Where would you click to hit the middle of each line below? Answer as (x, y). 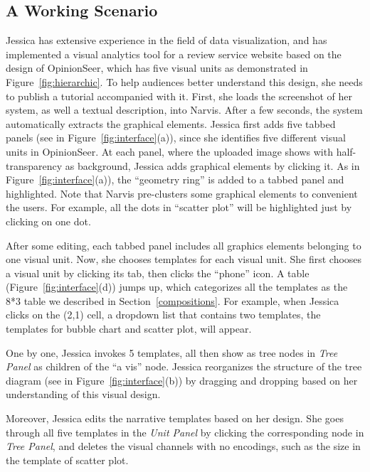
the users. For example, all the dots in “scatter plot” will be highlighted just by (179, 207)
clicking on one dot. (48, 221)
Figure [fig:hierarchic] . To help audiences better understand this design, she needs (184, 81)
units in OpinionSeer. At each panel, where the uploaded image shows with (169, 151)
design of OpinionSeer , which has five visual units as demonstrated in (157, 68)
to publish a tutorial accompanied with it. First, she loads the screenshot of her (179, 96)
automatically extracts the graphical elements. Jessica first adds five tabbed (171, 123)
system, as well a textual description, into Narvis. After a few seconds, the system (184, 110)
